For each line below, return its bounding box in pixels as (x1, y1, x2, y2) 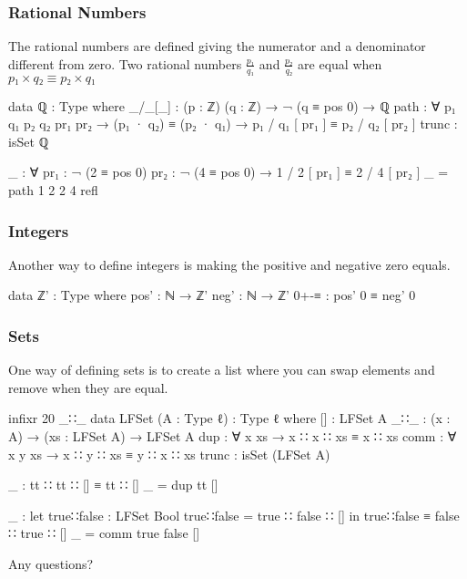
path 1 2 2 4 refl (8, 181, 98, 200)
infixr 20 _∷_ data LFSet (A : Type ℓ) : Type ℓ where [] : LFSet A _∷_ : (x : (8, 408, 451, 428)
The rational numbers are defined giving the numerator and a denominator (8, 36, 426, 56)
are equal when (298, 54, 382, 73)
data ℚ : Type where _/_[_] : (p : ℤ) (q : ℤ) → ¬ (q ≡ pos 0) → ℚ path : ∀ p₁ (8, 96, 456, 115)
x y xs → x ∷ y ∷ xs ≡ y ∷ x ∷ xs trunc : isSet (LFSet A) (8, 444, 330, 463)
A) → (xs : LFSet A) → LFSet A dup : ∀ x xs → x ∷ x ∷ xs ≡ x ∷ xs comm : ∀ (8, 427, 457, 446)
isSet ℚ (8, 131, 49, 150)
